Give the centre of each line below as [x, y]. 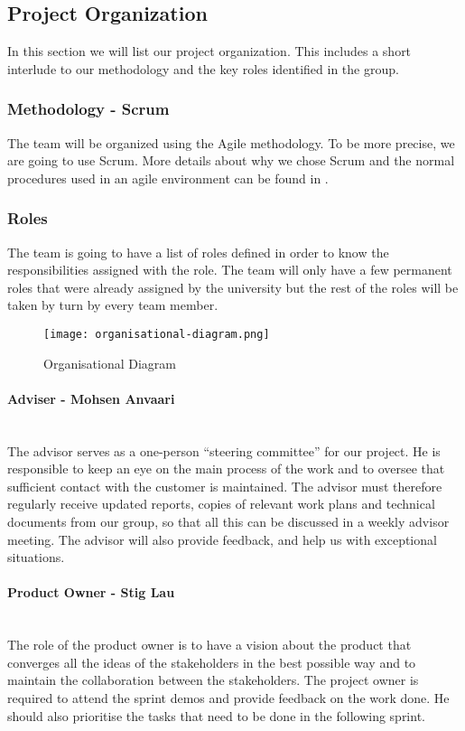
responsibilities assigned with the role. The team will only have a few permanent [230, 270]
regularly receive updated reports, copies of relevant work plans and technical [221, 504]
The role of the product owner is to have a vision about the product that [209, 645]
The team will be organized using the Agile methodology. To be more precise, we [231, 142]
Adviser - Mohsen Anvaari [91, 398]
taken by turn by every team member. [113, 305]
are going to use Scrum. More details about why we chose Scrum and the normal [231, 160]
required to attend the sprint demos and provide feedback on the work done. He [228, 697]
